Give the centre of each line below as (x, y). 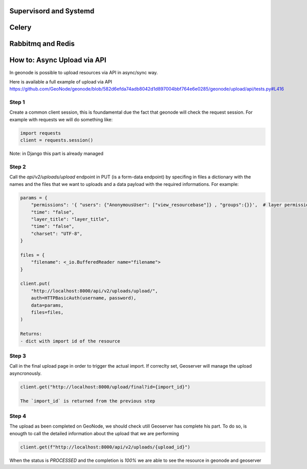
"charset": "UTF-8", (57, 233)
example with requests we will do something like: (61, 119)
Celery (20, 27)
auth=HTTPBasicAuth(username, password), (84, 298)
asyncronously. (26, 373)
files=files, (47, 312)
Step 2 (18, 167)
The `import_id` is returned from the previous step (88, 401)
